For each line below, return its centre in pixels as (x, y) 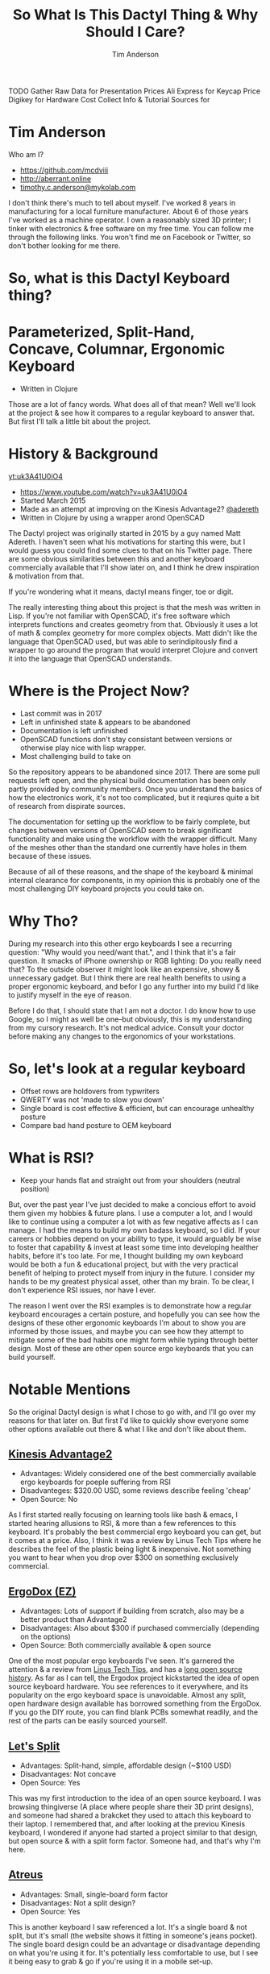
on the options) (45, 1636)
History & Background (83, 454)
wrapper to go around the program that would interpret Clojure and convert (133, 649)
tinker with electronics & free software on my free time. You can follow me (131, 228)
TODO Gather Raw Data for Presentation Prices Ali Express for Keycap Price (134, 91)
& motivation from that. (46, 576)
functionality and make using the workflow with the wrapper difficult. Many (133, 839)
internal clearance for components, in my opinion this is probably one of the (134, 880)
